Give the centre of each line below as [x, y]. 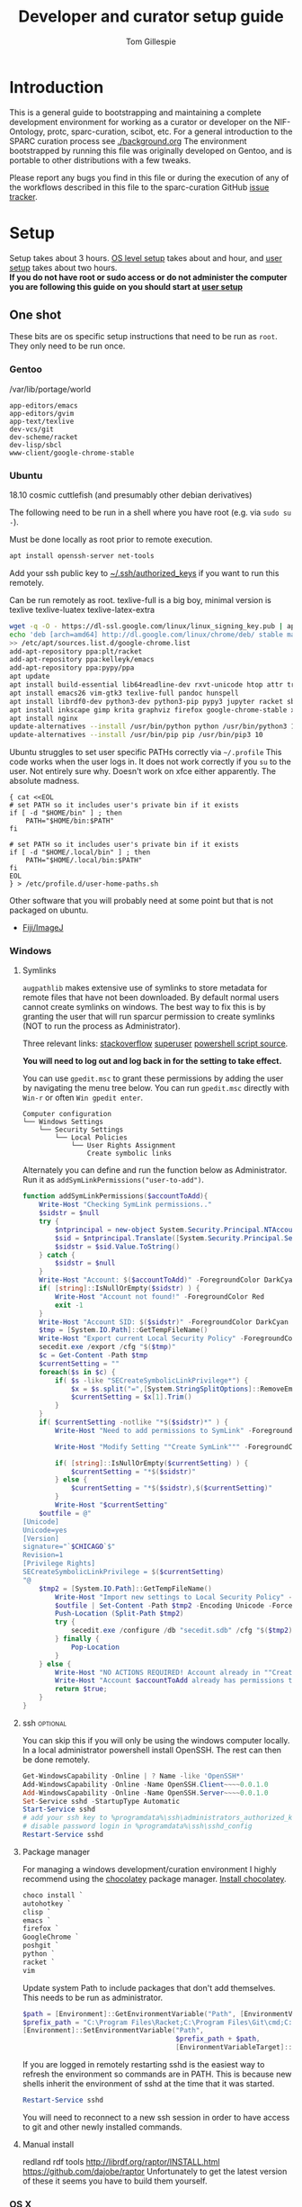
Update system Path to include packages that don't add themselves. [149, 1987]
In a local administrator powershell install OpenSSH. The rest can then [151, 1750]
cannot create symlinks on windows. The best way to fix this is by [144, 1007]
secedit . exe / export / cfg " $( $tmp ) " [107, 1347]
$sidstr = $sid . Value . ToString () [118, 1247]
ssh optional [44, 1723]
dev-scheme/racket [44, 437]
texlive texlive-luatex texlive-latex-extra [82, 609]
